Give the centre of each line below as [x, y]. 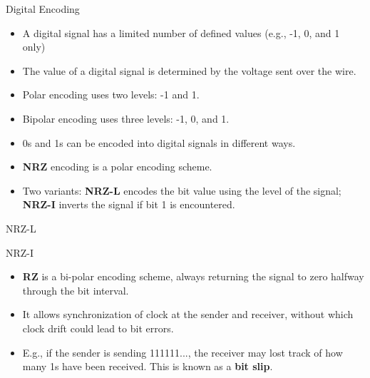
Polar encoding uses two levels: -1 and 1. [111, 94]
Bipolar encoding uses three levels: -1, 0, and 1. [126, 118]
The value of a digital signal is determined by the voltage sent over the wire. [189, 70]
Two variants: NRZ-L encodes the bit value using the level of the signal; [182, 190]
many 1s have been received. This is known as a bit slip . [148, 366]
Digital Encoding [43, 9]
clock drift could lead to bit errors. [98, 328]
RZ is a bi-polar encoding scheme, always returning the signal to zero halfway [193, 276]
